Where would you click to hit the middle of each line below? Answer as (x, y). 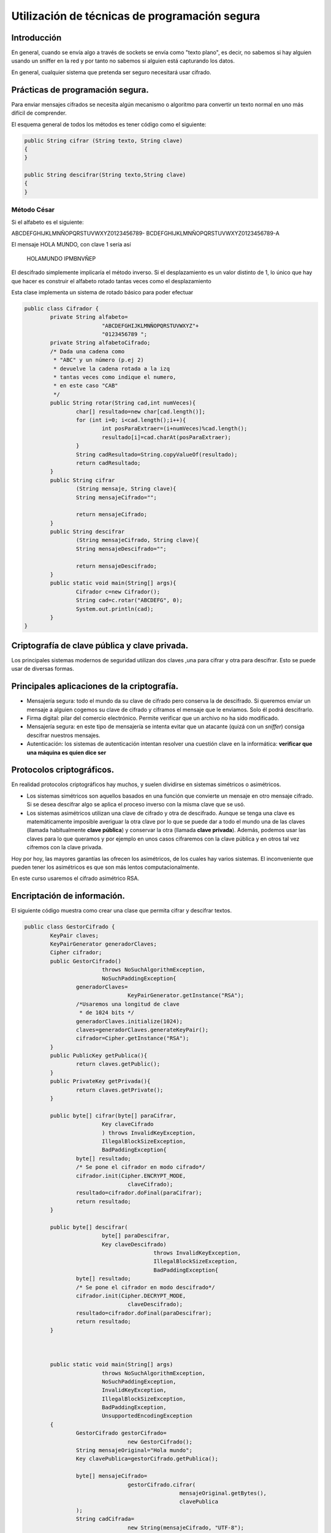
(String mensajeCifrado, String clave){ (137, 540)
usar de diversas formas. (43, 669)
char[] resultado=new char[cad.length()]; (140, 411)
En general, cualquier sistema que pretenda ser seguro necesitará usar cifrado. (111, 72)
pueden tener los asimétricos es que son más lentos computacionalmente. (105, 867)
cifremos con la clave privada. (65, 847)
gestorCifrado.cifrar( (162, 1485)
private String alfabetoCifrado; (100, 343)
